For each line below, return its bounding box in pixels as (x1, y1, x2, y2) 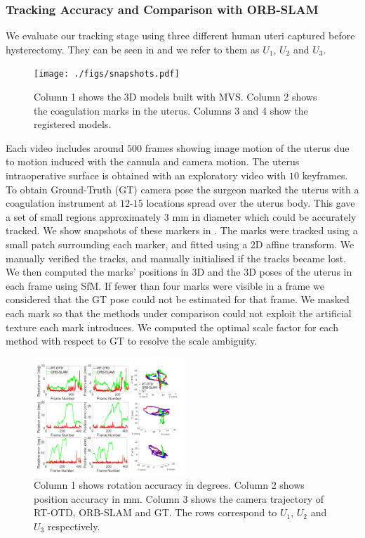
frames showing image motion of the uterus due (145, 140, 350, 155)
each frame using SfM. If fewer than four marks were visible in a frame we (6, 278, 324, 293)
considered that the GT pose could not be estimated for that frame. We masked (6, 292, 350, 307)
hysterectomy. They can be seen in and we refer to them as (6, 41, 260, 56)
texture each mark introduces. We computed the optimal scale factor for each (6, 319, 338, 334)
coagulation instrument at (6, 196, 117, 210)
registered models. (34, 117, 112, 132)
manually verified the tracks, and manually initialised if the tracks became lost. (6, 250, 346, 265)
